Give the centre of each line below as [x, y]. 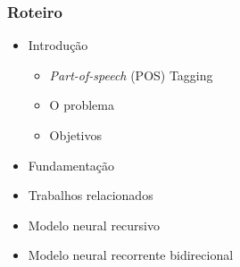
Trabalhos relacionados [91, 195]
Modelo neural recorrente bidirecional [131, 255]
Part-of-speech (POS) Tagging [131, 75]
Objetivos [76, 135]
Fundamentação [71, 165]
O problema [82, 105]
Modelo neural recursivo [94, 225]
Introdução [58, 45]
